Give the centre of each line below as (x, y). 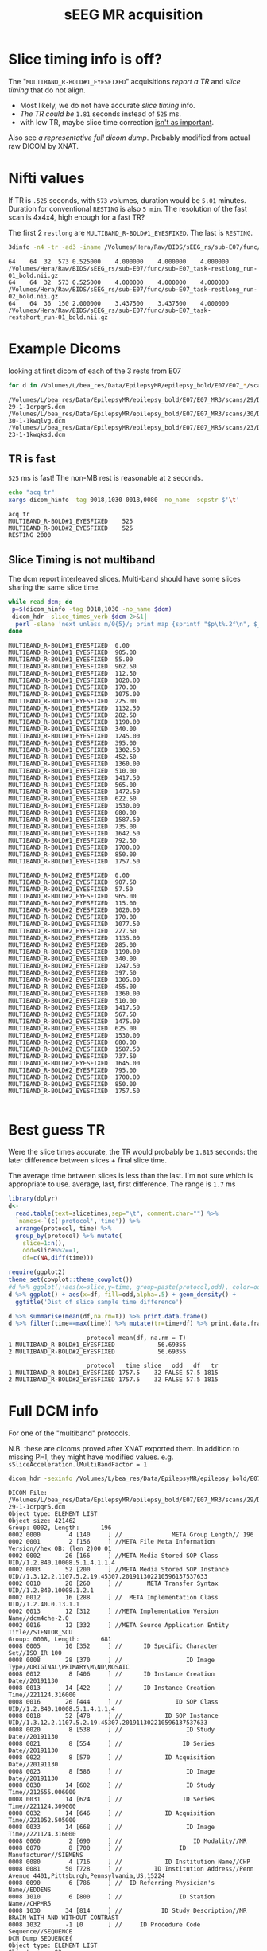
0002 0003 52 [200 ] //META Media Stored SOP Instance (118, 1570)
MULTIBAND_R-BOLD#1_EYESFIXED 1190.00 (74, 722)
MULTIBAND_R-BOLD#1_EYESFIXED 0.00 (69, 646)
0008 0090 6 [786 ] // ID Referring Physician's (112, 1883)
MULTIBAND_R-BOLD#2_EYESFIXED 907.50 (72, 882)
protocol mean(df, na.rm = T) (136, 1338)
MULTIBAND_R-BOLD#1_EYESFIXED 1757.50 (74, 862)
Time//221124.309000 (43, 1807)
